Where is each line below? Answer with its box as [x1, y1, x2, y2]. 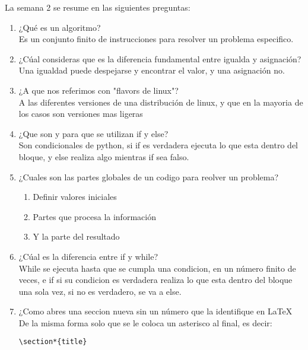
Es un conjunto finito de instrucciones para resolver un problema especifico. [18, 33, 294, 45]
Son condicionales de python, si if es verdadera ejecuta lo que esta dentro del [18, 139, 298, 151]
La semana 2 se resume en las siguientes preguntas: [5, 1, 190, 13]
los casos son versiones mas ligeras [18, 107, 143, 120]
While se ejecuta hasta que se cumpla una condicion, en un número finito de [18, 262, 296, 274]
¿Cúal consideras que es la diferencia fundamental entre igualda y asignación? [18, 52, 301, 65]
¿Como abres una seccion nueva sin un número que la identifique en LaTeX [18, 305, 293, 317]
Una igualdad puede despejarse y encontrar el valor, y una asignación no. [18, 64, 285, 77]
